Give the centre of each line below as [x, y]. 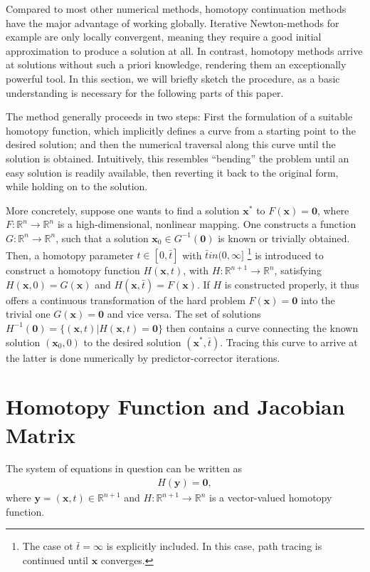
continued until [55, 560]
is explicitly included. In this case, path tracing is [214, 546]
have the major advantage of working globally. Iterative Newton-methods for [173, 22]
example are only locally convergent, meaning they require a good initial [164, 37]
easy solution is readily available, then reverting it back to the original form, [172, 172]
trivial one [28, 314]
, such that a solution [102, 238]
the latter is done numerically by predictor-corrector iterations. [143, 357]
